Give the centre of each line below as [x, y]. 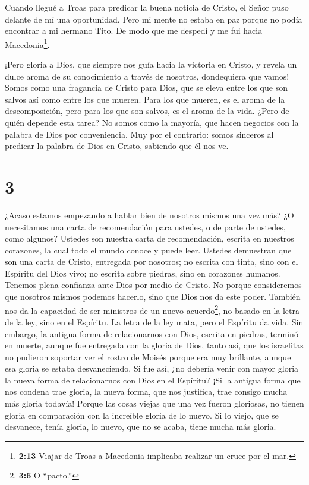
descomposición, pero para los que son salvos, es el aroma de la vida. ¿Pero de [147, 111]
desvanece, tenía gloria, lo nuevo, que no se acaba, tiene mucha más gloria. [141, 427]
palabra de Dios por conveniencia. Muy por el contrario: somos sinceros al [139, 134]
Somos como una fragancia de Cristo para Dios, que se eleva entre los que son [146, 88]
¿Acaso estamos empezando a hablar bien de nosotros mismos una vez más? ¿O [149, 215]
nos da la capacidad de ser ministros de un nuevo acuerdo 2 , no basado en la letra [152, 309]
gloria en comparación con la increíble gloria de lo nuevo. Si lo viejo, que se [142, 415]
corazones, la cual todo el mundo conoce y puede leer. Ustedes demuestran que [148, 250]
